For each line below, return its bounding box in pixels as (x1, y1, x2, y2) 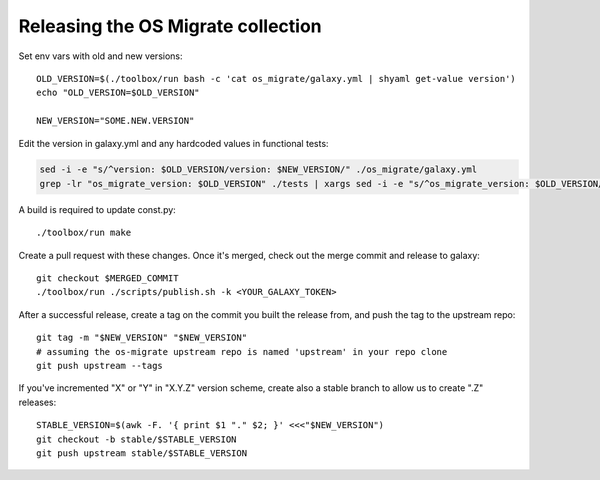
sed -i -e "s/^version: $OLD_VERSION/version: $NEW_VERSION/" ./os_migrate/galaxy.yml (39, 164, 478, 175)
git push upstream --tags (36, 360, 164, 371)
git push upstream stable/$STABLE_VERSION (36, 447, 248, 459)
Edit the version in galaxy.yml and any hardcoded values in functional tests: (18, 137, 329, 149)
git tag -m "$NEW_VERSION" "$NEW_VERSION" (36, 332, 248, 344)
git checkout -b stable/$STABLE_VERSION (36, 433, 237, 445)
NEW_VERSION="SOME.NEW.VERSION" (36, 115, 195, 127)
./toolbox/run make (36, 227, 132, 239)
